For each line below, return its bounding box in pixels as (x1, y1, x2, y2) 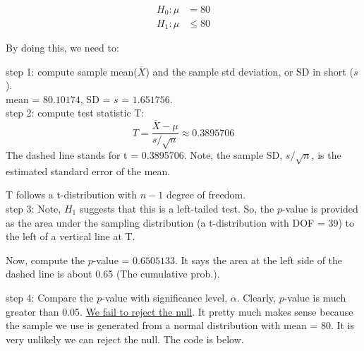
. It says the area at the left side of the (175, 252, 343, 267)
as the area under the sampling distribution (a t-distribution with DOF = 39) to (6, 215, 355, 230)
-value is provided (281, 201, 358, 215)
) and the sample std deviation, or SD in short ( (145, 64, 353, 78)
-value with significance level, (102, 290, 228, 304)
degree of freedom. (166, 187, 246, 202)
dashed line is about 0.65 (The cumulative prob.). (6, 266, 220, 281)
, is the (311, 147, 341, 162)
